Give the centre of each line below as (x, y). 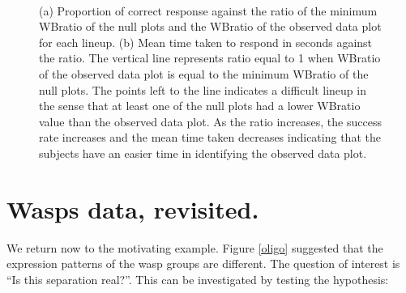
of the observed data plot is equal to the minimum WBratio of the (204, 73)
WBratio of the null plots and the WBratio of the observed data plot (210, 26)
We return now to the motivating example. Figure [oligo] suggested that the (195, 247)
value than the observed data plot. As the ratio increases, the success (210, 121)
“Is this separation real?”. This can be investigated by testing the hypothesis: (198, 279)
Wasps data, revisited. (133, 208)
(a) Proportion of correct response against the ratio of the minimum (208, 10)
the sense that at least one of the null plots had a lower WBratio (200, 106)
